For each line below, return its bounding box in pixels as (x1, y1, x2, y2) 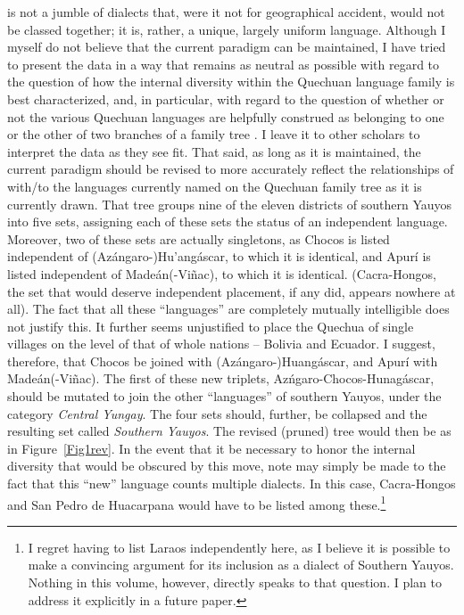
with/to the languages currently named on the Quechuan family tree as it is (7, 176, 422, 195)
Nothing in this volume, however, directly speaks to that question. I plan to (28, 573, 442, 592)
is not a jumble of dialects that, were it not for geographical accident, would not (7, 3, 445, 20)
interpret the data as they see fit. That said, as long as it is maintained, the (7, 142, 421, 160)
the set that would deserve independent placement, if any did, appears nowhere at (7, 282, 456, 300)
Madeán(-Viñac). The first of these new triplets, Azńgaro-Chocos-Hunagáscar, (7, 369, 435, 388)
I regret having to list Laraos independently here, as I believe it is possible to (28, 537, 451, 556)
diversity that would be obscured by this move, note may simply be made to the (7, 456, 446, 475)
